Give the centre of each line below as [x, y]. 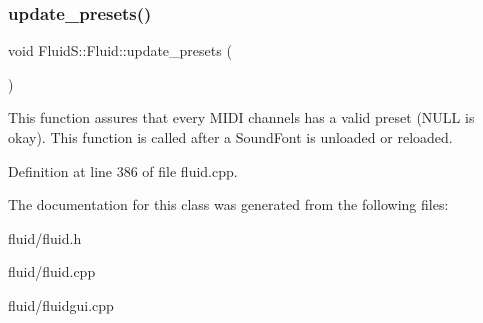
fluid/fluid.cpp [52, 271]
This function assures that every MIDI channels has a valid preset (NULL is [241, 117]
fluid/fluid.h [45, 237]
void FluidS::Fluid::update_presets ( [120, 50]
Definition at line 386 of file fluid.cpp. [123, 170]
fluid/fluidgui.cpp [61, 304]
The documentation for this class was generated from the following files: [228, 204]
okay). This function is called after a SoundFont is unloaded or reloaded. [230, 137]
